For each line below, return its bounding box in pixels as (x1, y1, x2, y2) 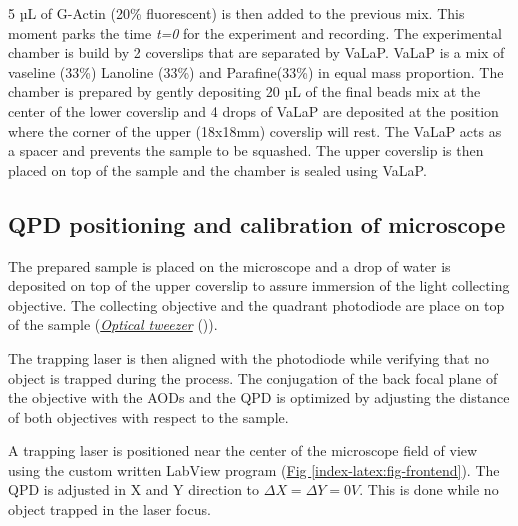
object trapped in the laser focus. (8, 499, 211, 520)
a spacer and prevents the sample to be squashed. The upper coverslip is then (8, 140, 484, 161)
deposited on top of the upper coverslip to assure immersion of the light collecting (8, 275, 510, 296)
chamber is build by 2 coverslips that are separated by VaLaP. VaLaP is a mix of (8, 42, 505, 63)
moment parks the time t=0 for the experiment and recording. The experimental (8, 22, 502, 43)
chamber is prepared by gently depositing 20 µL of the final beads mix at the (8, 81, 481, 102)
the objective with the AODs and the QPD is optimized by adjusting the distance (8, 387, 510, 408)
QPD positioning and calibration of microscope (8, 208, 506, 239)
